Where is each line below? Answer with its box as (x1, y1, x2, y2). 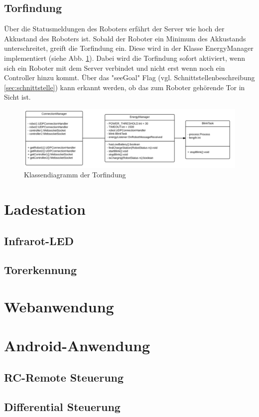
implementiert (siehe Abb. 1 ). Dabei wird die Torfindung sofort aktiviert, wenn (4, 52, 245, 63)
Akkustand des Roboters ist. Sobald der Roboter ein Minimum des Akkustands (4, 33, 246, 43)
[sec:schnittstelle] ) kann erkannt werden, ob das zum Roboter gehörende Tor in (4, 82, 245, 92)
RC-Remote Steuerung (4, 369, 124, 385)
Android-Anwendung (4, 335, 150, 356)
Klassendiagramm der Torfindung (24, 169, 126, 180)
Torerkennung (4, 262, 77, 278)
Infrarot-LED (4, 233, 74, 248)
